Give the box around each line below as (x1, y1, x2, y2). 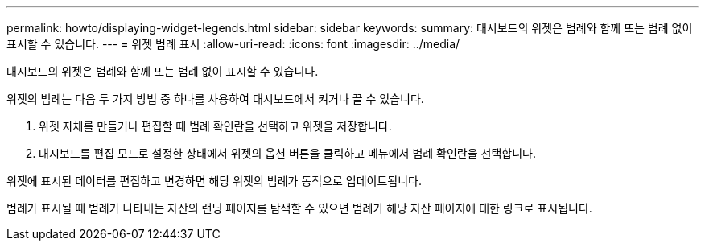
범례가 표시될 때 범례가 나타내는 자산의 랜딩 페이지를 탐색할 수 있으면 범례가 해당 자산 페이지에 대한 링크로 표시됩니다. (6, 201, 592, 215)
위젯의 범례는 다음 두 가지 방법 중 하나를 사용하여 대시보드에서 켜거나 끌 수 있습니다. (6, 92, 424, 105)
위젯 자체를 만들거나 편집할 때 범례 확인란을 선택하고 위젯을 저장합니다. (39, 119, 392, 133)
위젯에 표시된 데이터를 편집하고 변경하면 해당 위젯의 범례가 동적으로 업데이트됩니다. (6, 174, 423, 187)
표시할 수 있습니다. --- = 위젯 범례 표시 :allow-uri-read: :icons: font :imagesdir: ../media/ (6, 37, 460, 51)
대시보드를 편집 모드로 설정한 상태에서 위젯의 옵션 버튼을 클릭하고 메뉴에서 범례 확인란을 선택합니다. (39, 146, 537, 160)
